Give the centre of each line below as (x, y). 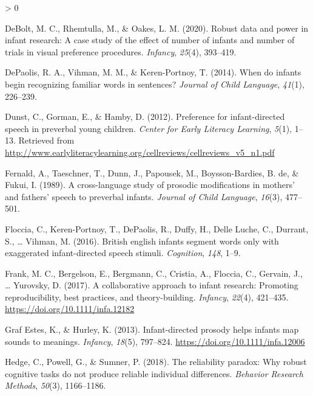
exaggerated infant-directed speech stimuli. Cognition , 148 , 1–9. (123, 253)
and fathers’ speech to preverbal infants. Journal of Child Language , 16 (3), (144, 196)
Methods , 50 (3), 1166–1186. (56, 385)
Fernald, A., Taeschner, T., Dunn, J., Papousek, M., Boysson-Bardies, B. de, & (152, 172)
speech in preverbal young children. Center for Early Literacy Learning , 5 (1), (148, 128)
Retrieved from (46, 140)
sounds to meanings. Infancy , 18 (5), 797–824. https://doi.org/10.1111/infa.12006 (155, 341)
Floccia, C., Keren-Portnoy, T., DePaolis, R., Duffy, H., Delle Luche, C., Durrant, (157, 228)
